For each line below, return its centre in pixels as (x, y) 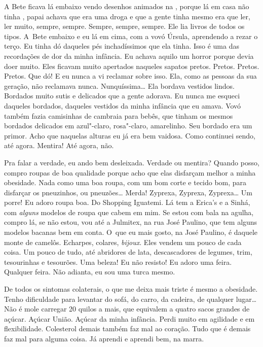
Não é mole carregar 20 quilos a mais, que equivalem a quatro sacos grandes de (127, 309)
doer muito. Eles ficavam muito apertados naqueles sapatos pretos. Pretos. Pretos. (132, 66)
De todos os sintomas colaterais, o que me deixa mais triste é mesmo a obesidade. (131, 289)
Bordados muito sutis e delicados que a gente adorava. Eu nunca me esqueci (122, 96)
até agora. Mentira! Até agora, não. (59, 145)
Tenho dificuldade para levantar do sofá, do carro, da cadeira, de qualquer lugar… (130, 299)
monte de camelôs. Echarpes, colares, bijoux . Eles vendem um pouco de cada (123, 242)
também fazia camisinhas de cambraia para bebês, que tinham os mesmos (119, 115)
